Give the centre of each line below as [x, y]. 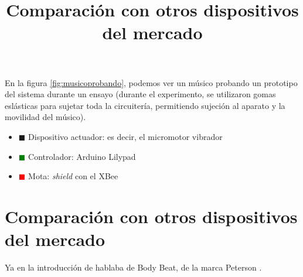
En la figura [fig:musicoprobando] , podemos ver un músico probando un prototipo [151, 82]
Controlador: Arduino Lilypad [82, 156]
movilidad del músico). [45, 117]
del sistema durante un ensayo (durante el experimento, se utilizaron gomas [140, 94]
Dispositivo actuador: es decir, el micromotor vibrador [125, 136]
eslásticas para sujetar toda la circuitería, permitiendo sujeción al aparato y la [145, 105]
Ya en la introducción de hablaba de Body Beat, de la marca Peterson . [133, 267]
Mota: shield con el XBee [73, 176]
